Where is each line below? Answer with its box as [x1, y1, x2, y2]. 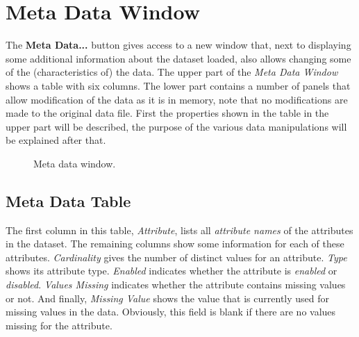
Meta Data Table [6, 190, 131, 211]
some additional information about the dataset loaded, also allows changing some [6, 51, 351, 65]
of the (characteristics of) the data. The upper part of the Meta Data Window [6, 65, 338, 79]
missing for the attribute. [6, 318, 112, 332]
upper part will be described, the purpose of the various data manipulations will [6, 119, 347, 133]
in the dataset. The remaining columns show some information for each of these [6, 236, 344, 251]
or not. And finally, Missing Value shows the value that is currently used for [6, 290, 330, 305]
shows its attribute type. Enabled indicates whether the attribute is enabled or [6, 263, 337, 278]
